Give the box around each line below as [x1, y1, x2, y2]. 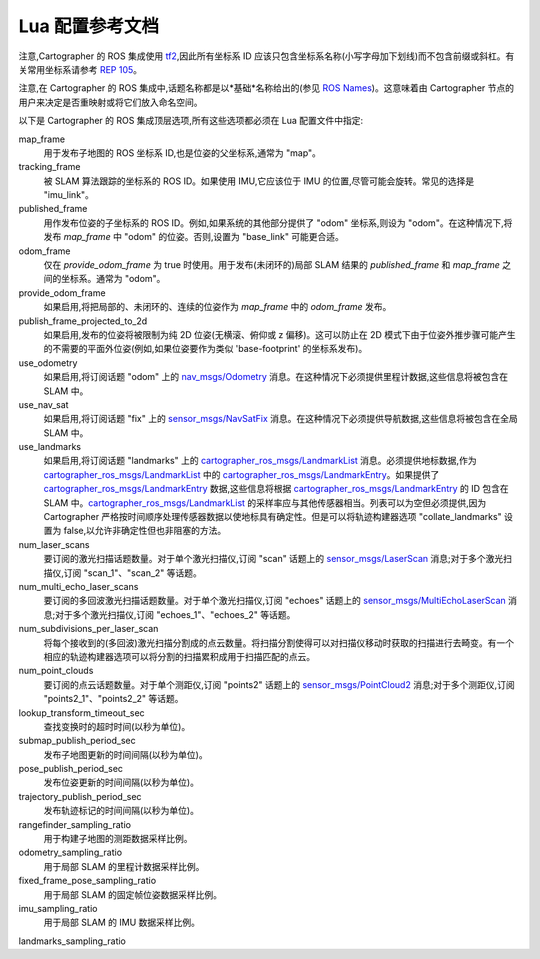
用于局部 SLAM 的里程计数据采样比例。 [43, 860, 205, 872]
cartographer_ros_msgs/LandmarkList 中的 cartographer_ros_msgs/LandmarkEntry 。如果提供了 [43, 468, 440, 480]
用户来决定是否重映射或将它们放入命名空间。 [18, 96, 203, 108]
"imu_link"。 [43, 189, 95, 201]
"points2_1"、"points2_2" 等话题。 [43, 693, 184, 705]
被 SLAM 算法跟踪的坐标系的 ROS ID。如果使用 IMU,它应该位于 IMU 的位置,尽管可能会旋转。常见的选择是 [43, 175, 475, 187]
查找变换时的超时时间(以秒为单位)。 [43, 720, 191, 732]
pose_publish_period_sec [18, 763, 124, 775]
